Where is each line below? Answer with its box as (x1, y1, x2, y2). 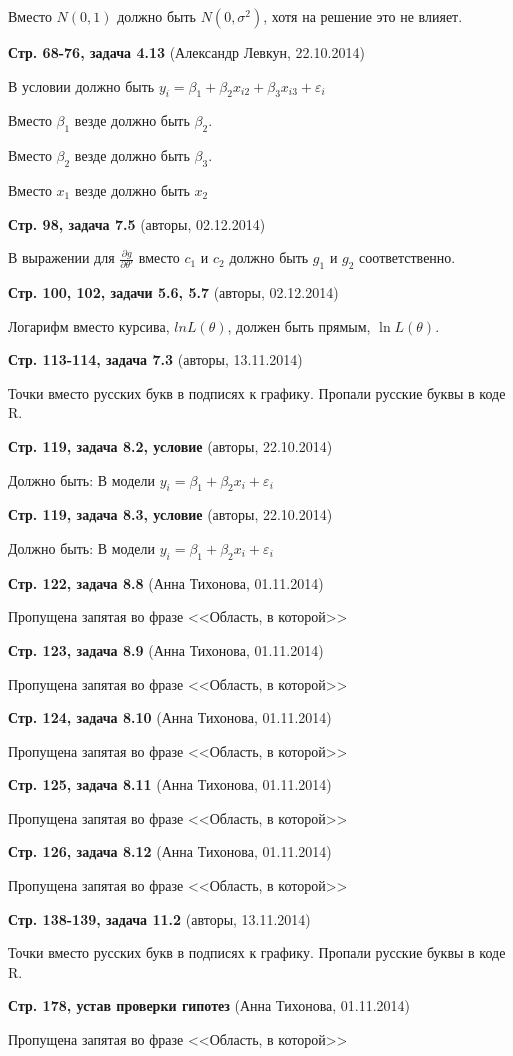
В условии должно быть (8, 75, 155, 96)
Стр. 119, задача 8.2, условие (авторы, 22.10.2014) (8, 435, 333, 456)
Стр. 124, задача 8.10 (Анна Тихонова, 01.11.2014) (8, 707, 332, 728)
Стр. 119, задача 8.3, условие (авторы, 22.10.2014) (8, 504, 333, 525)
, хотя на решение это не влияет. (263, 6, 463, 26)
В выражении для (8, 247, 115, 268)
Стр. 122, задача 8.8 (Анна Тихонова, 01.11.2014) (8, 572, 324, 593)
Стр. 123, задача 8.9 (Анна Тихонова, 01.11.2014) (8, 639, 324, 660)
